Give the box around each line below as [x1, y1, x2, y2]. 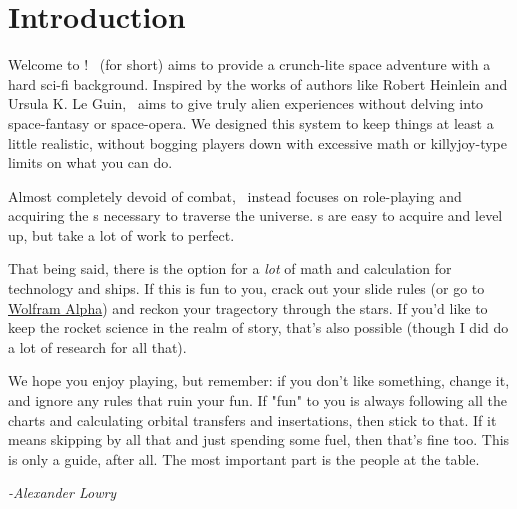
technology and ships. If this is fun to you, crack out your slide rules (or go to [8, 278, 485, 299]
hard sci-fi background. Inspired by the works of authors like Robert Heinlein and [8, 73, 508, 94]
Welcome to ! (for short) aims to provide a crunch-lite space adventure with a [8, 54, 491, 75]
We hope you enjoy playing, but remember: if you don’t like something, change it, [8, 370, 510, 391]
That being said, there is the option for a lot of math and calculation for [8, 258, 452, 279]
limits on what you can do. [8, 152, 173, 173]
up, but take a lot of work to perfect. [8, 224, 235, 245]
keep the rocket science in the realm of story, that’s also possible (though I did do [8, 317, 509, 338]
